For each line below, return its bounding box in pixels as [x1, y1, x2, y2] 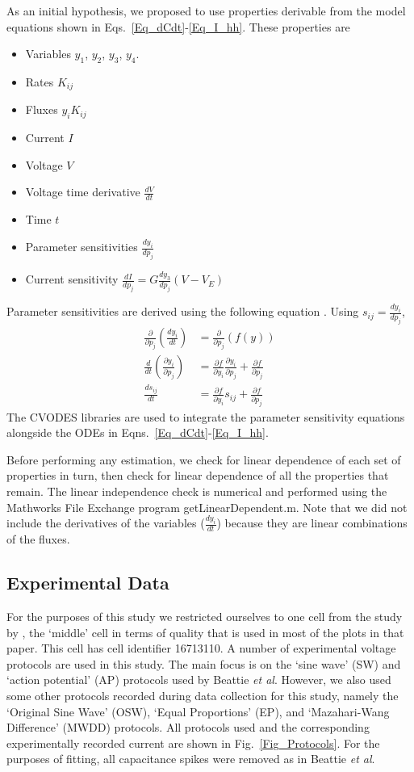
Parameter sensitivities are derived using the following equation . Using [6, 303, 359, 320]
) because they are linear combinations [216, 514, 408, 531]
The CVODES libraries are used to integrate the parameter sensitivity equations [6, 408, 405, 425]
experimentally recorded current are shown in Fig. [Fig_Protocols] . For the [6, 734, 380, 751]
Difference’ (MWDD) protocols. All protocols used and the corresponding [6, 719, 370, 736]
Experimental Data [6, 570, 169, 595]
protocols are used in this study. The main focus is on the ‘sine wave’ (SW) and [6, 655, 401, 672]
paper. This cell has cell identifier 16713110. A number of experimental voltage [6, 640, 396, 657]
